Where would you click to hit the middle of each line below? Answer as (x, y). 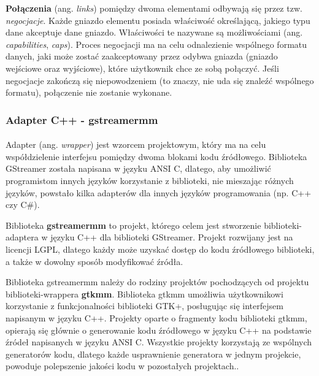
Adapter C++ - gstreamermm (82, 119)
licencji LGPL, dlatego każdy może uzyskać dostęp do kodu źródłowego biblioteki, (160, 249)
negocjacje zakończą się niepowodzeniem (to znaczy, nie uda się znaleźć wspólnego (160, 80)
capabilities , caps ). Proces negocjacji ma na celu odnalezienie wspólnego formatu (156, 44)
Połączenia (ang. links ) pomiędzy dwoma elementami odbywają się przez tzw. (154, 8)
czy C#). (23, 205)
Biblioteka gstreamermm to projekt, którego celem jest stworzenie (133, 225)
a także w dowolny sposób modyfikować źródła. (94, 261)
